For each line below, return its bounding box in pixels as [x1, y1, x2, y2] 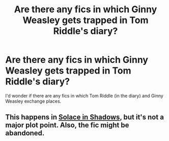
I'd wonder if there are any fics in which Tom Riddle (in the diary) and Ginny [5, 92, 164, 99]
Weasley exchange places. [5, 98, 62, 104]
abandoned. [5, 129, 45, 137]
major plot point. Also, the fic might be [5, 121, 129, 130]
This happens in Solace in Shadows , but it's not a [5, 113, 164, 122]
